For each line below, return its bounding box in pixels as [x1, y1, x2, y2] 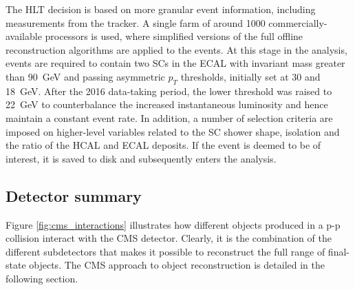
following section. [6, 271, 78, 285]
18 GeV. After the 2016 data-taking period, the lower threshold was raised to [6, 83, 332, 98]
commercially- [268, 15, 327, 30]
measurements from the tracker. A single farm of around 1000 [6, 15, 266, 30]
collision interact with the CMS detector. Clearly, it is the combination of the [6, 231, 332, 245]
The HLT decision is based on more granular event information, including [6, 2, 316, 16]
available [6, 29, 42, 43]
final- [327, 244, 349, 258]
